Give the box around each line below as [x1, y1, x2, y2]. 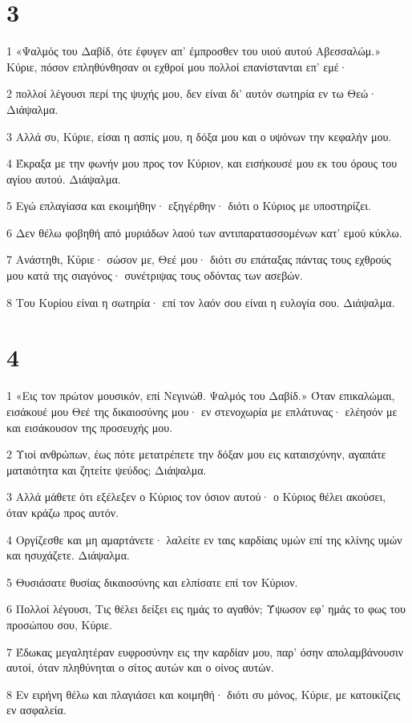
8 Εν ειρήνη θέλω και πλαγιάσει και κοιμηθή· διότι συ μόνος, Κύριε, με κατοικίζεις [6, 685, 401, 702]
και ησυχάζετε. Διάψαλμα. [6, 547, 130, 563]
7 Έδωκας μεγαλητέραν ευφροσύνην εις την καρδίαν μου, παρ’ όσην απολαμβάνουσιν [6, 643, 404, 660]
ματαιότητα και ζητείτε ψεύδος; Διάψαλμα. [6, 461, 207, 478]
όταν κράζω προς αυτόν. [6, 503, 119, 520]
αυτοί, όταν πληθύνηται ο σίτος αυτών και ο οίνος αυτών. [6, 659, 274, 676]
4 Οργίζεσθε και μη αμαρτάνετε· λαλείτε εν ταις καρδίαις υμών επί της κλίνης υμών [6, 531, 402, 547]
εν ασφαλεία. [6, 701, 67, 718]
